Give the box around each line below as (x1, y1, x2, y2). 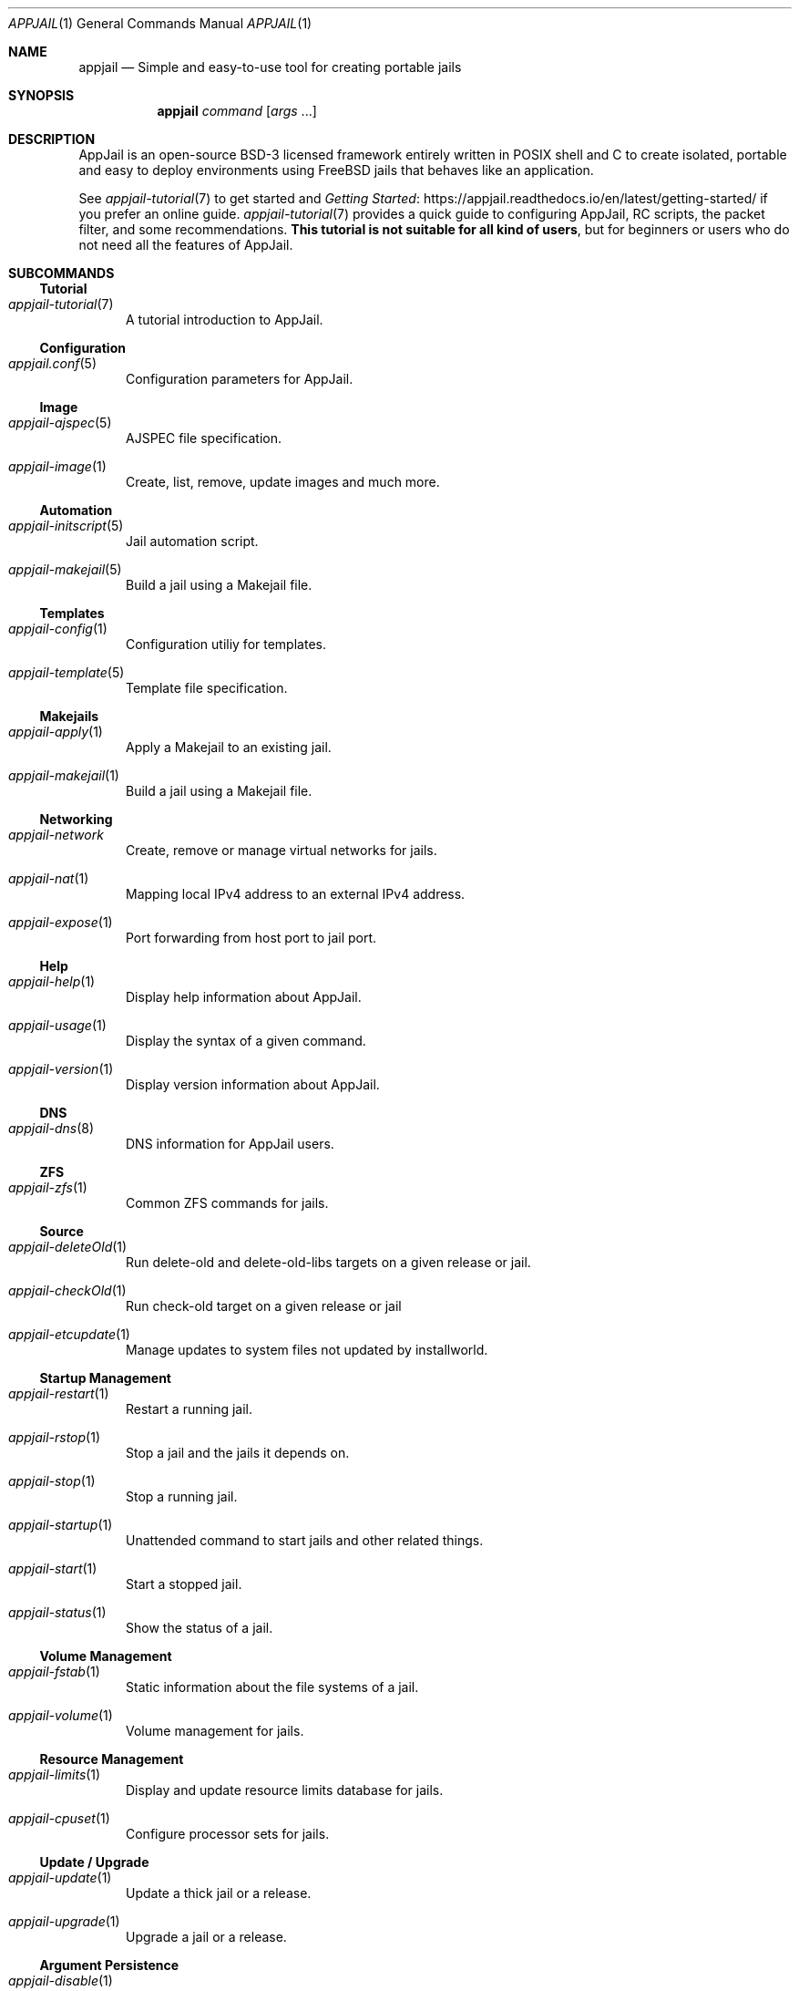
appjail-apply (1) (8, 724, 103, 739)
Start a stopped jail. (126, 1576, 242, 1592)
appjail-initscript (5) (8, 518, 124, 533)
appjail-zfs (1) (8, 1180, 87, 1195)
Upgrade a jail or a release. (126, 1929, 287, 1945)
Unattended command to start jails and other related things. (126, 1532, 484, 1548)
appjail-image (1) (8, 459, 107, 474)
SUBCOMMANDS (8, 265, 115, 281)
